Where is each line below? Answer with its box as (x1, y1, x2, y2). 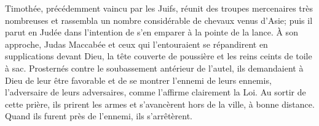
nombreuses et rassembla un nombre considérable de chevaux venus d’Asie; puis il (5, 13, 313, 26)
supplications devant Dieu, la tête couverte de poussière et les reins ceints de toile (5, 50, 312, 62)
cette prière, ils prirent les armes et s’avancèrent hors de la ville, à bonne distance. (5, 97, 315, 110)
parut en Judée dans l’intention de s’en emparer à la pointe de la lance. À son (5, 26, 298, 39)
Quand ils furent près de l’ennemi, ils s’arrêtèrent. (5, 109, 193, 122)
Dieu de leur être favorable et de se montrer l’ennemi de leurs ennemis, (5, 73, 272, 86)
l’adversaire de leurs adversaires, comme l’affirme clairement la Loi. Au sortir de (5, 86, 306, 98)
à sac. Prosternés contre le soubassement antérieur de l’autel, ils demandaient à (5, 61, 304, 74)
